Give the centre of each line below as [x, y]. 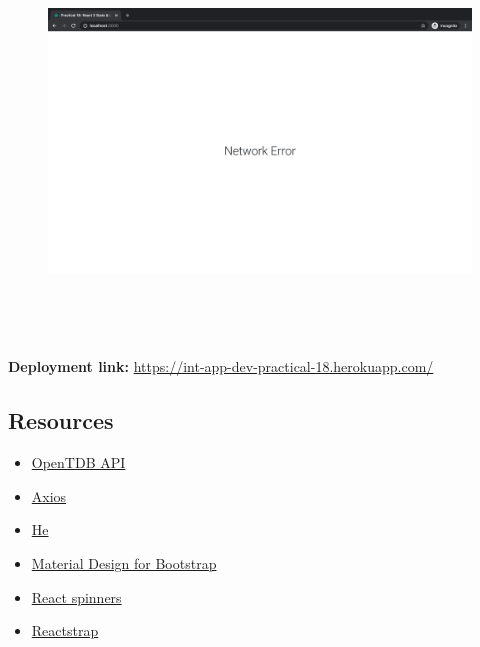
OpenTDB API [78, 462]
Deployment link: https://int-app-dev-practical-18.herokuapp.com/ [221, 366]
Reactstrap [65, 630]
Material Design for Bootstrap [124, 563]
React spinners [76, 596]
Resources [61, 420]
